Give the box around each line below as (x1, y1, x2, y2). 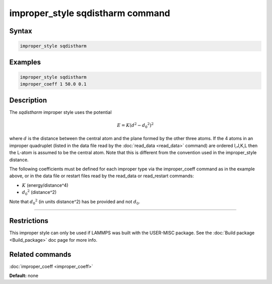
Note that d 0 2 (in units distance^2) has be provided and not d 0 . (9, 198, 141, 206)
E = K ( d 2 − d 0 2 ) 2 (117, 121, 154, 129)
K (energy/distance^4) (22, 182, 69, 188)
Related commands (9, 250, 72, 259)
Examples (9, 58, 41, 66)
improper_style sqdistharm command (9, 8, 171, 19)
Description (9, 96, 47, 104)
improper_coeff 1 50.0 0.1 (20, 81, 87, 87)
